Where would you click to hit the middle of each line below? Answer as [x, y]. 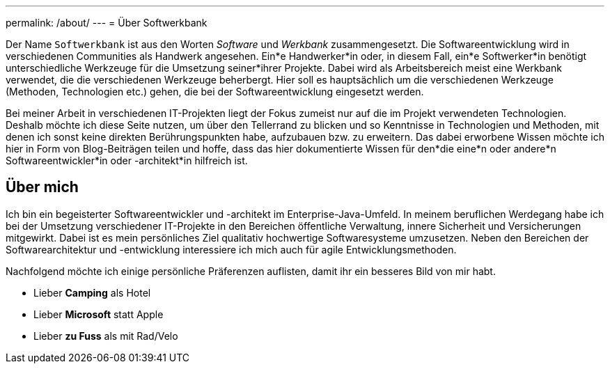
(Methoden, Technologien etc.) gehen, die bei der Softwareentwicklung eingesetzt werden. [215, 92]
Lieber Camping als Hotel [92, 292]
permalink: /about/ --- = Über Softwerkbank [107, 23]
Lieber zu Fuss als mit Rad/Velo [106, 336]
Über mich [42, 187]
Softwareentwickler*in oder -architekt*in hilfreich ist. [127, 160]
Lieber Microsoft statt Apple [99, 314]
